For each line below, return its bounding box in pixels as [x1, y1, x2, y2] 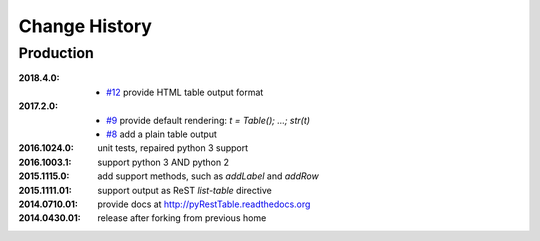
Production [18, 44, 94, 62]
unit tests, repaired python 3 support [97, 142, 249, 154]
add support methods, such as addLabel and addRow [97, 170, 319, 182]
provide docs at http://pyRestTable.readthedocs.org [97, 198, 311, 210]
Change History [18, 15, 152, 37]
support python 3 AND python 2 [97, 156, 230, 168]
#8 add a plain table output [106, 128, 217, 140]
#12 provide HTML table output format [106, 86, 264, 98]
